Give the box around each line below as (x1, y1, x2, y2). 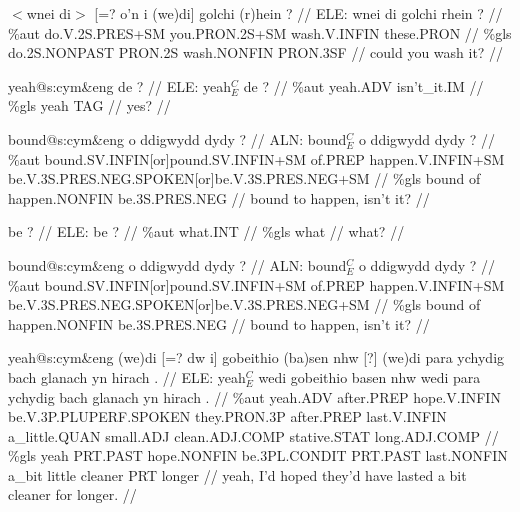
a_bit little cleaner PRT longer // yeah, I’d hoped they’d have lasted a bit (8, 464, 467, 485)
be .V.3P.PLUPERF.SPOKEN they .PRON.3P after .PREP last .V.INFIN (8, 406, 447, 427)
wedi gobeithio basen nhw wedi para (258, 366, 481, 387)
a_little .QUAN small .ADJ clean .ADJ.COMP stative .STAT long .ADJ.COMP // (8, 425, 499, 446)
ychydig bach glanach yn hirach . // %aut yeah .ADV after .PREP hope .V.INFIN (8, 386, 501, 407)
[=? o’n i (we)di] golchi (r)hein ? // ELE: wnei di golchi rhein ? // (94, 3, 503, 23)
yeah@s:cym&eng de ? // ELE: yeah (8, 75, 232, 96)
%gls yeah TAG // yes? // (8, 95, 171, 116)
